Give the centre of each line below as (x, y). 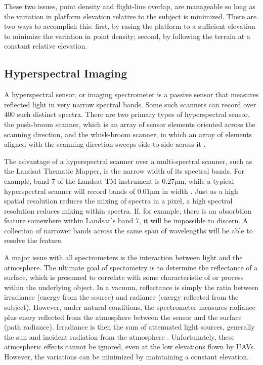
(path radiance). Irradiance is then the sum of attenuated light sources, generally (129, 327)
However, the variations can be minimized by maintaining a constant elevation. (126, 357)
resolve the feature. (34, 240)
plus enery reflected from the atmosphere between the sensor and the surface (123, 317)
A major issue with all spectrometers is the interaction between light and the (123, 257)
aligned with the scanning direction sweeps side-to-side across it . (105, 144)
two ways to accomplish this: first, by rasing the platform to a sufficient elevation (130, 26)
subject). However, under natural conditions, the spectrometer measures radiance (130, 307)
